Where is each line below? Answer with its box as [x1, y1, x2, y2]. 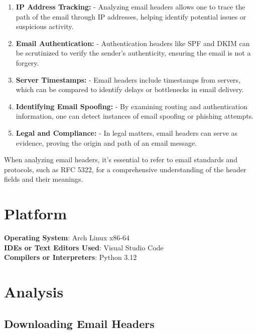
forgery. [16, 57, 39, 68]
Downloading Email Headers [4, 315, 155, 331]
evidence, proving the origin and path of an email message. [16, 137, 197, 148]
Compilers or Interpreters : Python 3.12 [4, 252, 137, 262]
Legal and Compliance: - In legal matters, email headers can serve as [16, 127, 238, 138]
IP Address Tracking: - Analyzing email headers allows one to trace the [16, 2, 245, 12]
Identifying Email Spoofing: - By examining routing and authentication [16, 101, 247, 111]
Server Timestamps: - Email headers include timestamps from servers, [16, 74, 241, 85]
